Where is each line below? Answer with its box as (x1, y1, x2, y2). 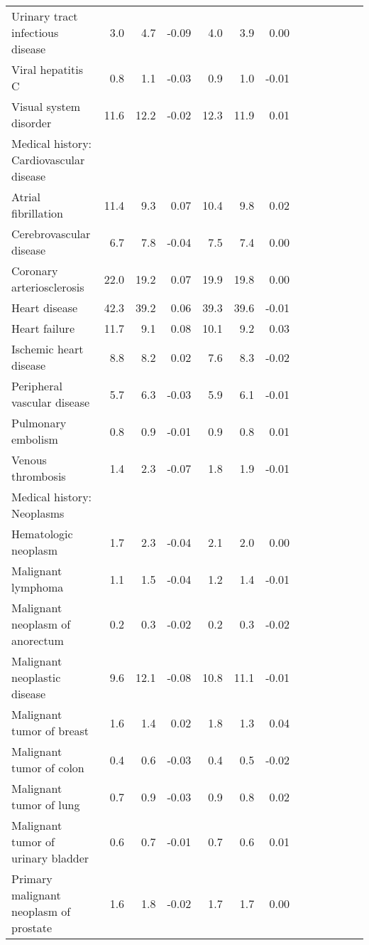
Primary (11, 870, 53, 887)
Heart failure (11, 320, 75, 336)
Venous (11, 452, 47, 468)
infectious (11, 24, 59, 41)
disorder (11, 114, 52, 131)
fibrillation (11, 205, 63, 221)
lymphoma (11, 579, 64, 595)
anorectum (11, 632, 64, 648)
